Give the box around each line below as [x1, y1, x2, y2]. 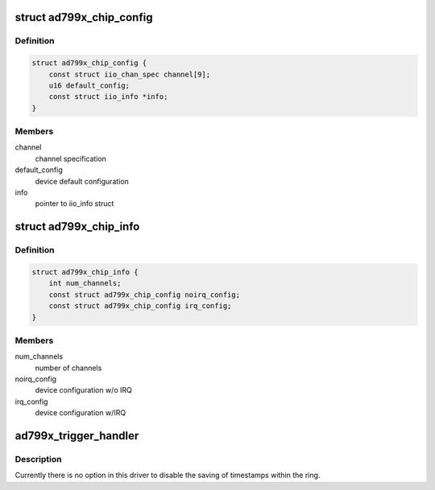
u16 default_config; [48, 80, 130, 90]
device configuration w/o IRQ [35, 385, 132, 395]
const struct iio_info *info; [48, 93, 168, 101]
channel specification [35, 154, 106, 163]
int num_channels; [48, 278, 122, 288]
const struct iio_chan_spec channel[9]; [48, 69, 211, 79]
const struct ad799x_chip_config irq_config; [48, 302, 232, 311]
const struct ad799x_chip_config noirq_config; [48, 290, 241, 299]
